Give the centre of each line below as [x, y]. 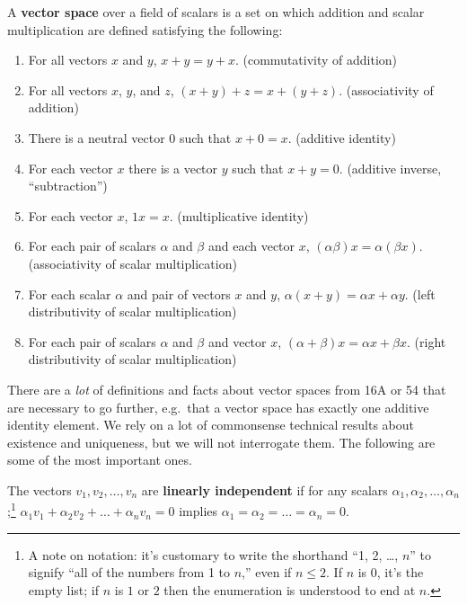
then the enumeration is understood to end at [290, 589]
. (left [420, 294]
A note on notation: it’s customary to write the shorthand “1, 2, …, [213, 554]
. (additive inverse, [390, 168]
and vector [237, 341]
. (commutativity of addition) [316, 60]
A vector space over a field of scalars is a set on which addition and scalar [216, 12]
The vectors [40, 489]
